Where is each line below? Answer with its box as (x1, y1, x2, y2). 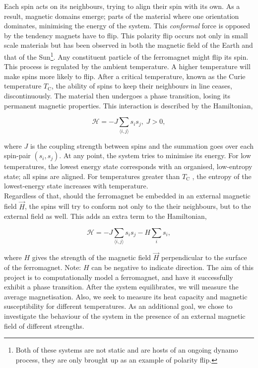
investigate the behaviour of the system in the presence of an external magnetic (4, 311, 246, 321)
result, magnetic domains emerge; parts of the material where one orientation (4, 10, 239, 21)
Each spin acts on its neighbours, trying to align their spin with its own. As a (4, 1, 240, 11)
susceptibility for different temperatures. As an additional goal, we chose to (4, 301, 233, 311)
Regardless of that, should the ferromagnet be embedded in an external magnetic (4, 190, 251, 200)
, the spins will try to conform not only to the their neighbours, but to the (24, 201, 251, 211)
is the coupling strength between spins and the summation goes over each (30, 140, 254, 151)
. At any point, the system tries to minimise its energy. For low (59, 150, 251, 161)
